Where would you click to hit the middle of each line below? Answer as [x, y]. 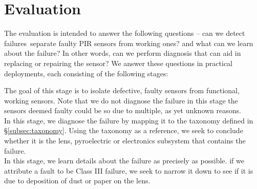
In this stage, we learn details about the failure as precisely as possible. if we [124, 161]
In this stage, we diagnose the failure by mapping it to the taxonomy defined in [129, 120]
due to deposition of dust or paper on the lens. [77, 181]
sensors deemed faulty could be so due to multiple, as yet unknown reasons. [123, 110]
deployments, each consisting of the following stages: [86, 73]
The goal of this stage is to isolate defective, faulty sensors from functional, [122, 90]
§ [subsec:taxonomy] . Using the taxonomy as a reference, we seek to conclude [124, 130]
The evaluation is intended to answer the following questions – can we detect [125, 33]
